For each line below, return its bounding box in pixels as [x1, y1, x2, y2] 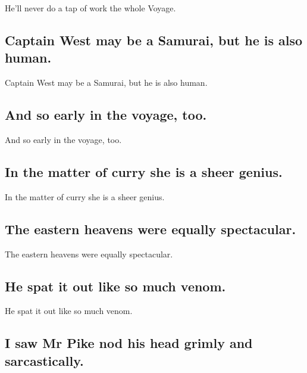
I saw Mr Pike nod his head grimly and [5, 334, 253, 352]
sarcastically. [5, 351, 84, 369]
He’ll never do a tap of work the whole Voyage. [5, 2, 176, 14]
